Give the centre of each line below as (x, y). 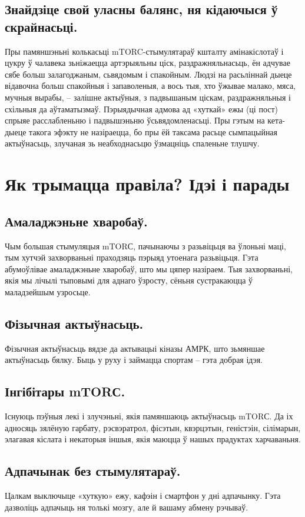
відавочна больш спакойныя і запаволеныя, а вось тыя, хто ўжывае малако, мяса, (150, 86)
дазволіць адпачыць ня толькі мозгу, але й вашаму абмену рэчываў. (127, 507)
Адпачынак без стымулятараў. (93, 471)
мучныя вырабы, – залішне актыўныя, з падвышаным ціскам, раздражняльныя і (148, 97)
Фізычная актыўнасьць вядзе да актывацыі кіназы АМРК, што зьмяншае (135, 348)
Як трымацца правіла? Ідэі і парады (147, 184)
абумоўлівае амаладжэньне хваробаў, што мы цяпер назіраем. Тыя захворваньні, (149, 268)
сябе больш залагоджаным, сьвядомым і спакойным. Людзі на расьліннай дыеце (148, 74)
